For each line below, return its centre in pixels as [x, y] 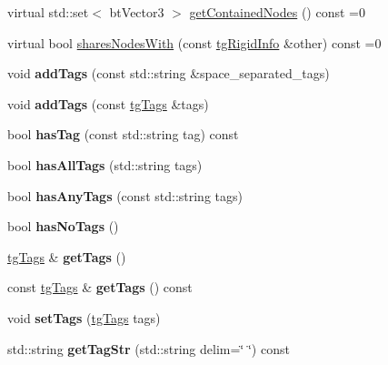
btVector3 [137, 12]
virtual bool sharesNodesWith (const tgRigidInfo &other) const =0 [194, 42]
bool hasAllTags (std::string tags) [105, 164]
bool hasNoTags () [63, 226]
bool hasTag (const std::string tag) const [123, 134]
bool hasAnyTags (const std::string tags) [125, 195]
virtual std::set [48, 12]
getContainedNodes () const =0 [277, 12]
